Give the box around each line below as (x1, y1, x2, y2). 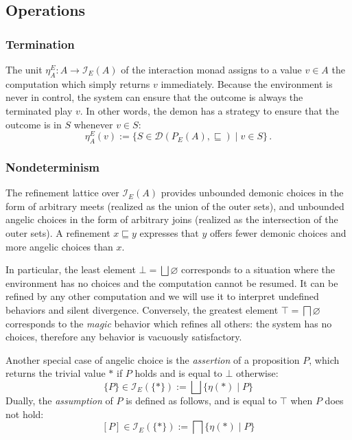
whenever (73, 117, 113, 131)
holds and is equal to (134, 366, 222, 380)
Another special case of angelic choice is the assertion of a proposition (5, 352, 300, 367)
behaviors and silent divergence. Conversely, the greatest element (5, 303, 279, 317)
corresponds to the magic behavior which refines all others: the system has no (5, 316, 332, 330)
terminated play (5, 103, 73, 117)
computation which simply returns (5, 76, 150, 91)
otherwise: (236, 366, 279, 380)
